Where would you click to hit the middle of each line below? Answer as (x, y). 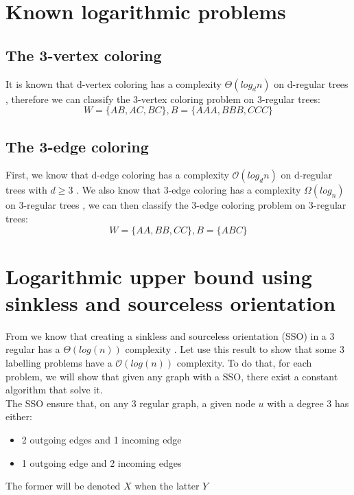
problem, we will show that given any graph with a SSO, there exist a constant (172, 376)
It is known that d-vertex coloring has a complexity (114, 83)
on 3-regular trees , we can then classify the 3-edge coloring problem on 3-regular (176, 205)
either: (19, 416)
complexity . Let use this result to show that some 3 (235, 349)
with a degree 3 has (308, 403)
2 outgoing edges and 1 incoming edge (102, 440)
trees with (26, 190)
